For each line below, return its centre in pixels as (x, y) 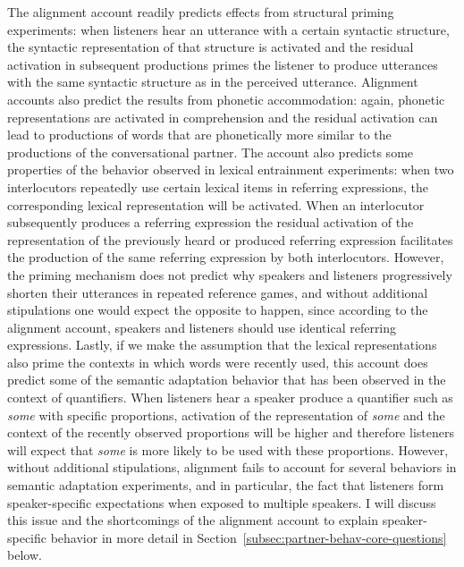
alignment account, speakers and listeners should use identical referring (202, 327)
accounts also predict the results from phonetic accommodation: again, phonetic (226, 99)
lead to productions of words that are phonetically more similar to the (199, 135)
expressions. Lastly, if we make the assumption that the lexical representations (222, 345)
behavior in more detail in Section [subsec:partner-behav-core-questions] (249, 537)
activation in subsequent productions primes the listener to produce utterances (223, 64)
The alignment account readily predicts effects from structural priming (201, 12)
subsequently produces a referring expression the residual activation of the (211, 222)
